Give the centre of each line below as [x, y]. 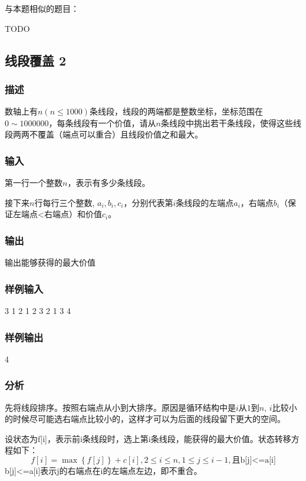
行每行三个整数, [65, 202]
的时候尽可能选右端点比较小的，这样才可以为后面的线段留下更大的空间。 [145, 419]
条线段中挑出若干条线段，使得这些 [227, 122]
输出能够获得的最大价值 [50, 262]
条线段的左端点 [205, 202]
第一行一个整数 [34, 183]
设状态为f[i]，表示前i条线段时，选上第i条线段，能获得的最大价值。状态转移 [148, 438]
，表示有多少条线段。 [109, 183]
